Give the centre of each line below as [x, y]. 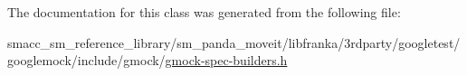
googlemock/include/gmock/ [86, 60]
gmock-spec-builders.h [226, 60]
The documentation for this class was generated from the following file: [204, 12]
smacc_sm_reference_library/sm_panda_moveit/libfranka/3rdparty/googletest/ [234, 42]
